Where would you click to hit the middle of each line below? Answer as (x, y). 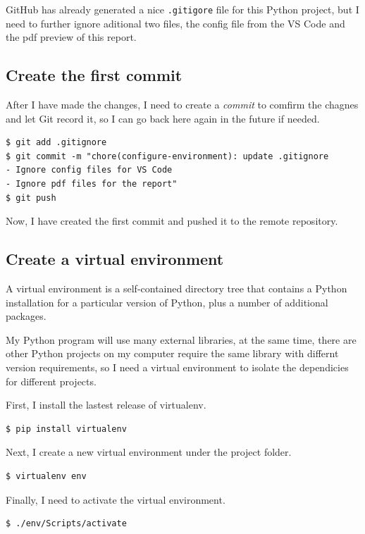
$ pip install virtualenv (66, 429)
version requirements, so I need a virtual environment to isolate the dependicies (177, 367)
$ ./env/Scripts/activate (66, 524)
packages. (26, 316)
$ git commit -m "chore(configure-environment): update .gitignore (167, 156)
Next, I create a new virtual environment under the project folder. (149, 452)
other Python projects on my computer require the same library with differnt (172, 353)
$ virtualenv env (46, 476)
